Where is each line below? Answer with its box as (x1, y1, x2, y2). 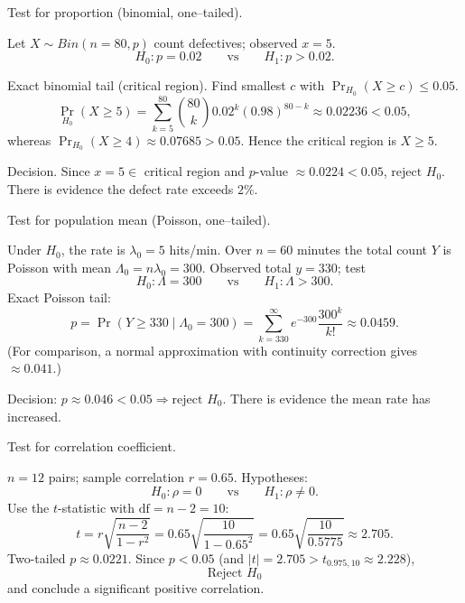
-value (255, 162, 288, 181)
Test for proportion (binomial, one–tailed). (7, 3, 243, 21)
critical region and (144, 162, 246, 181)
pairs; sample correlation (48, 467, 185, 486)
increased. (7, 406, 62, 425)
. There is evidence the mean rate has (222, 388, 431, 407)
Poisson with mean (7, 257, 112, 276)
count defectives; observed (153, 32, 298, 51)
